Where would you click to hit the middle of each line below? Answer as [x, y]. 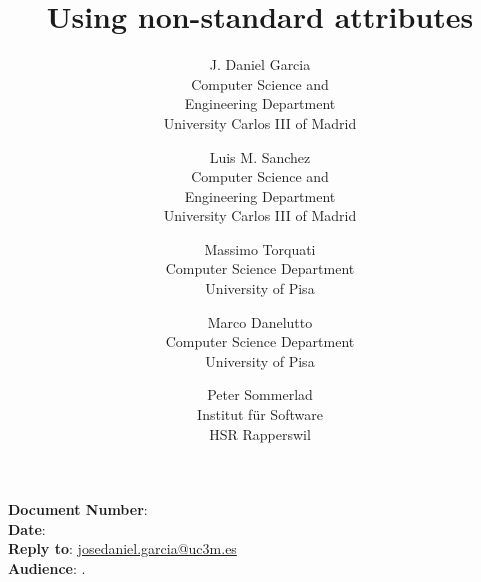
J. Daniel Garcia [260, 64]
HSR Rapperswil [260, 433]
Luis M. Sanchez [260, 156]
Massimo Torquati [260, 248]
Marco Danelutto [260, 321]
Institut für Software [260, 414]
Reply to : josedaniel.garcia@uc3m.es [122, 548]
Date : [27, 528]
